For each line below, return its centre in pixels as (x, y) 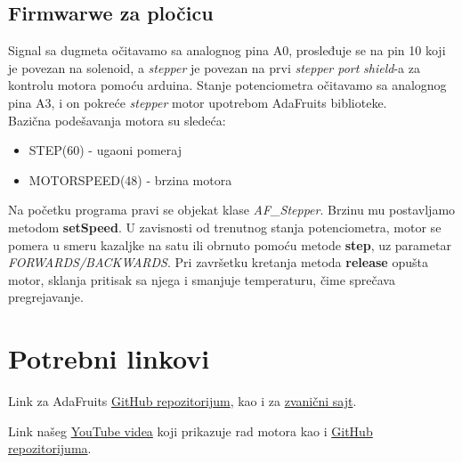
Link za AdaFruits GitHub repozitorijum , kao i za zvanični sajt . (182, 401)
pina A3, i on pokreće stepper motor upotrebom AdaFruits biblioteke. (198, 102)
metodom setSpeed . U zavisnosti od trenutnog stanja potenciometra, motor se (225, 227)
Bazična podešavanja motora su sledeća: (117, 120)
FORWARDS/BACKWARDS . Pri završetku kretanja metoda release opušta (218, 262)
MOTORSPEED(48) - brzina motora (130, 179)
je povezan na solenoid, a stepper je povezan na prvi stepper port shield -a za (214, 67)
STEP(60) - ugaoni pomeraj (105, 150)
